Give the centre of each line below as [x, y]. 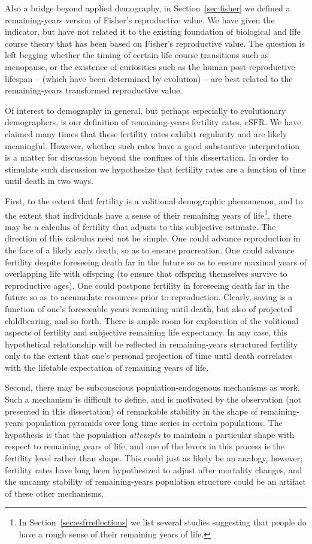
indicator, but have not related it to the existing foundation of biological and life [153, 31]
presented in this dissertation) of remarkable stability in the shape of [131, 411]
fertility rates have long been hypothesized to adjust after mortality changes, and [154, 469]
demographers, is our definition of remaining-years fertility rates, [123, 122]
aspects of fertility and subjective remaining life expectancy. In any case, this [146, 332]
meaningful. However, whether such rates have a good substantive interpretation [152, 145]
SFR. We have [275, 122]
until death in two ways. [49, 181]
